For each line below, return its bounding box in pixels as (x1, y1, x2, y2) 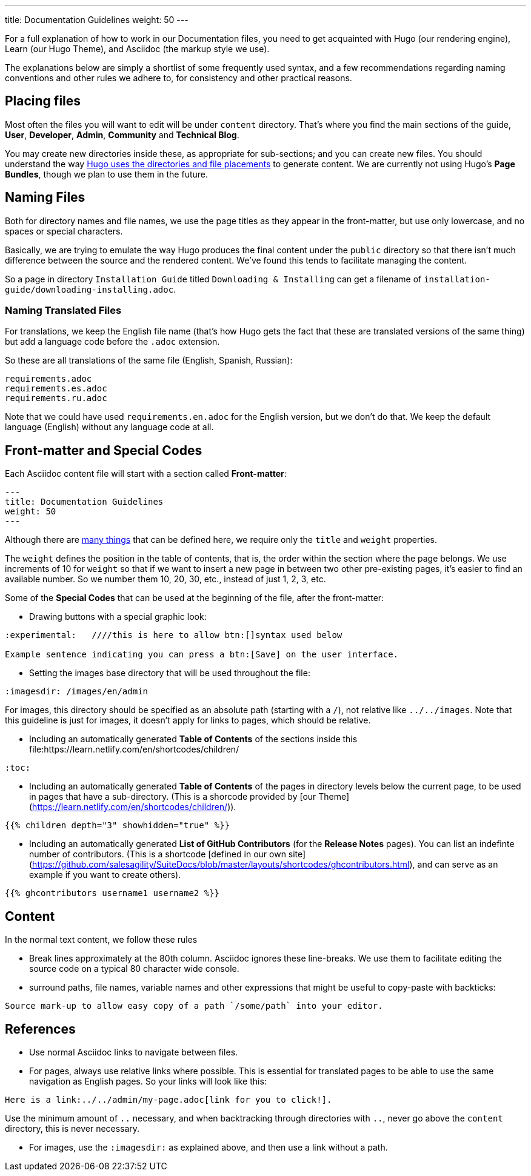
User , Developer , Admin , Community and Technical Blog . (5, 129, 239, 140)
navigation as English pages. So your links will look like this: (29, 1075, 267, 1086)
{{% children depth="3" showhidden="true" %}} (5, 820, 230, 831)
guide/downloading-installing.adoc (5, 284, 174, 294)
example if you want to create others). (29, 869, 181, 880)
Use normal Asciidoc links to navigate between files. (29, 1046, 238, 1057)
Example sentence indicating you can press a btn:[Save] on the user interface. (5, 649, 399, 660)
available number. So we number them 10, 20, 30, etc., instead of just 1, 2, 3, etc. (5, 574, 326, 585)
